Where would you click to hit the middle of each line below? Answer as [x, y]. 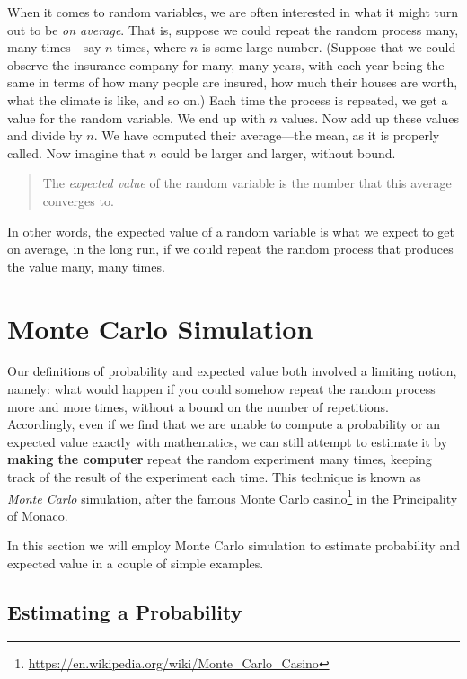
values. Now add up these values [370, 117]
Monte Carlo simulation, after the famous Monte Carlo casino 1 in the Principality [233, 496]
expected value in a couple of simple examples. [136, 563]
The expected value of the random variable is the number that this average [247, 183]
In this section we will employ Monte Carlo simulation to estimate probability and [233, 545]
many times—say [54, 47]
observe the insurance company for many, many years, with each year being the [226, 64]
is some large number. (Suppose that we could [329, 47]
